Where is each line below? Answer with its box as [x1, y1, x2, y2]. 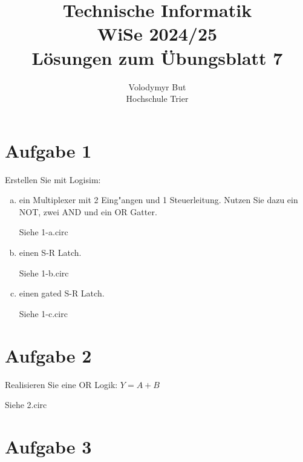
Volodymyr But [128, 80, 186, 93]
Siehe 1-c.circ [19, 307, 68, 320]
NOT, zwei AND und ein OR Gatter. [19, 205, 157, 218]
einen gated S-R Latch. [19, 287, 105, 300]
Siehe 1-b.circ [19, 266, 69, 279]
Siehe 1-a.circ [19, 226, 68, 238]
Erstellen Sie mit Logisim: [5, 173, 101, 186]
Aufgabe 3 [5, 434, 92, 458]
